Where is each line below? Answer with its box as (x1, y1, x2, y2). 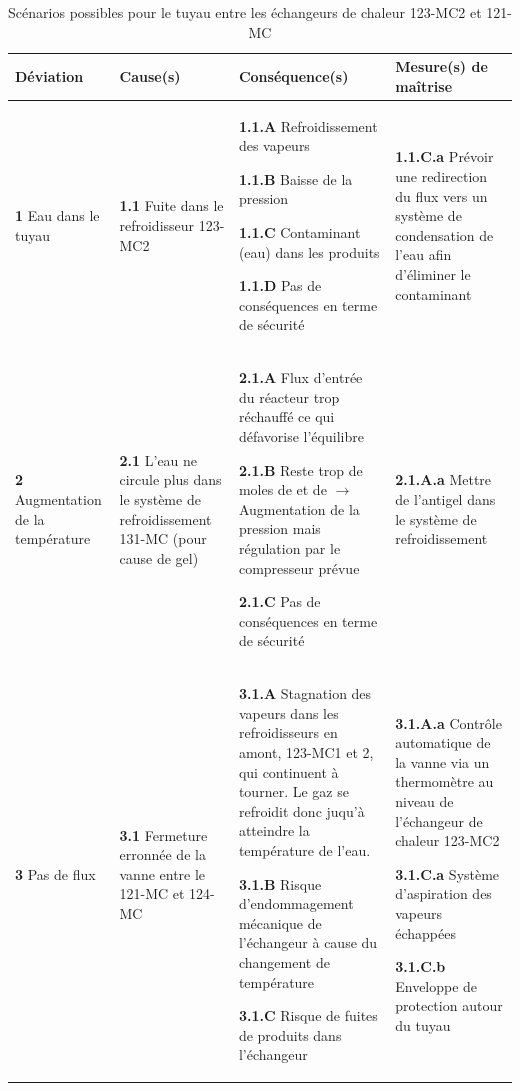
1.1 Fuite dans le (119, 195, 224, 216)
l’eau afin (395, 244, 452, 265)
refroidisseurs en (238, 722, 338, 743)
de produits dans (238, 1024, 342, 1045)
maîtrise (395, 75, 453, 96)
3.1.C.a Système (395, 863, 500, 884)
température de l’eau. (238, 839, 371, 860)
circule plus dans (119, 469, 222, 490)
